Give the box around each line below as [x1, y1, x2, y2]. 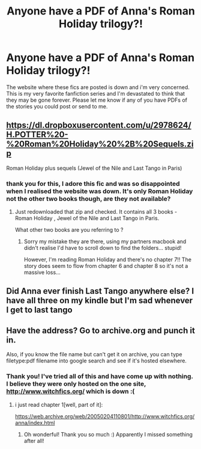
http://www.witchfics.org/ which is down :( [6, 387, 135, 395]
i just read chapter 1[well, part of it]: [14, 401, 103, 408]
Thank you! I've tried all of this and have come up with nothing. [6, 372, 193, 380]
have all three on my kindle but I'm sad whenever [6, 296, 193, 306]
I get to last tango [6, 305, 73, 315]
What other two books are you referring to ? [14, 226, 124, 234]
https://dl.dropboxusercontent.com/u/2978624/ [6, 120, 192, 131]
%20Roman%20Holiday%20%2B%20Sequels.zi [6, 139, 194, 149]
